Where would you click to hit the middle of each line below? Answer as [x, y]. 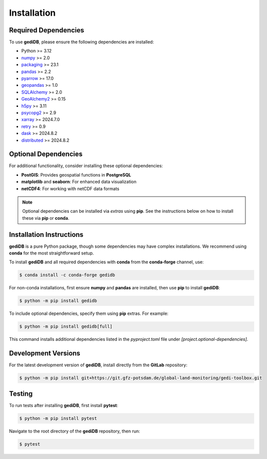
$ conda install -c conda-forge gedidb [67, 275]
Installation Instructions [46, 235]
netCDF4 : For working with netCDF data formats [70, 188]
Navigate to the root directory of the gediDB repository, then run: [75, 431]
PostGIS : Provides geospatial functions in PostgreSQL [76, 175]
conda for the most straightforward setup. [51, 253]
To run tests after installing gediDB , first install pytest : [64, 405]
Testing [21, 394]
